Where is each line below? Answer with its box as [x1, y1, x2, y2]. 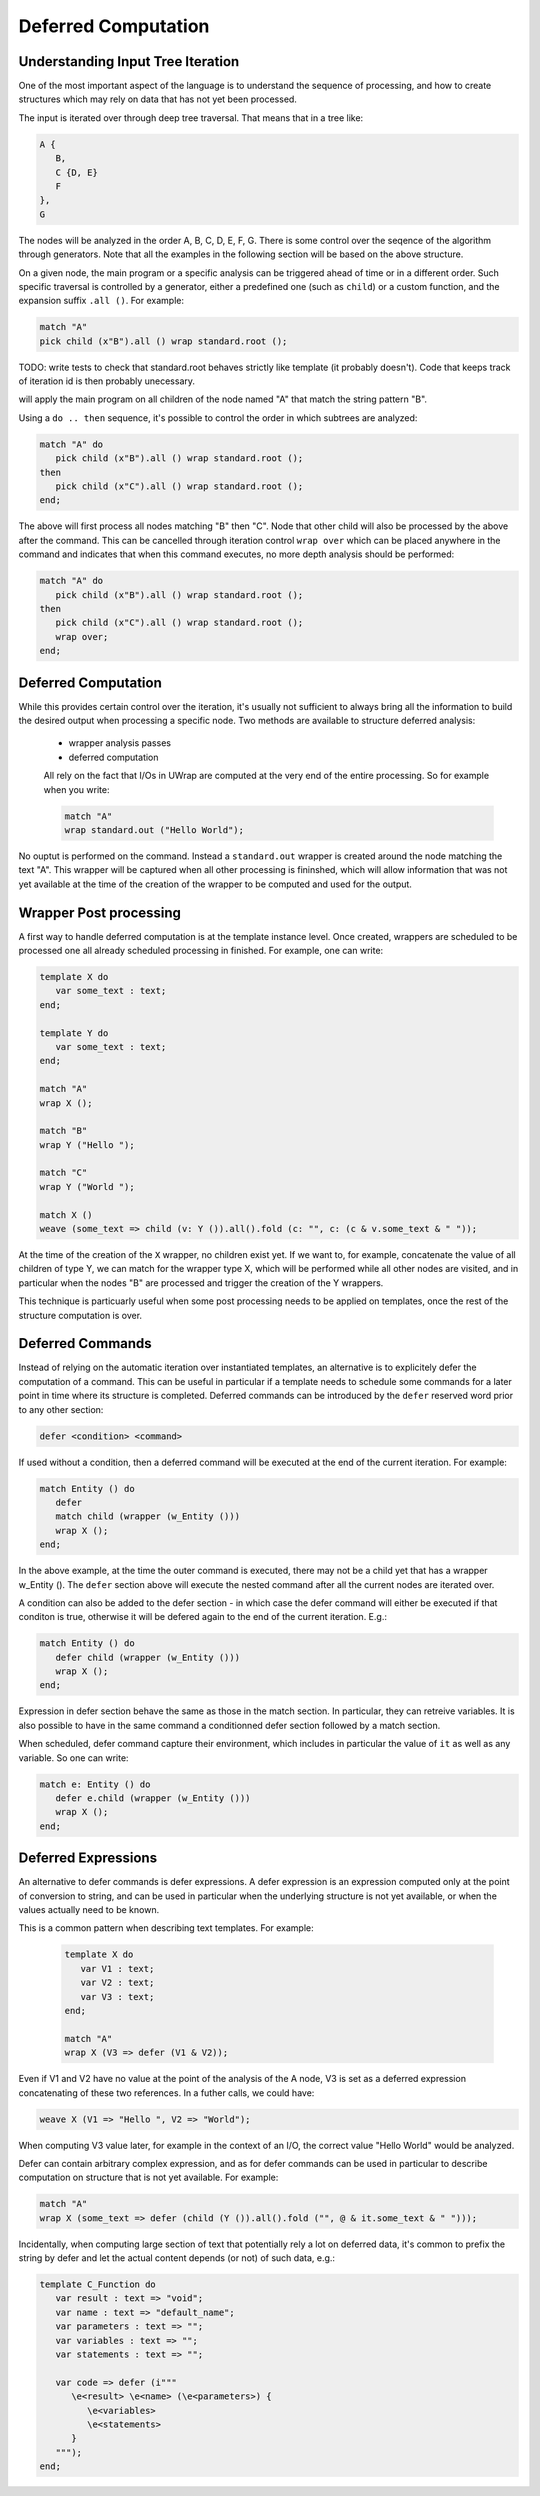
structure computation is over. [18, 1309, 143, 1321]
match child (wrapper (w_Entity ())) [55, 1511, 240, 1522]
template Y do [39, 1027, 109, 1039]
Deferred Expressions [18, 1850, 158, 1867]
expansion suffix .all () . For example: [18, 295, 185, 307]
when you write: [43, 783, 110, 795]
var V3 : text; [80, 1991, 155, 2002]
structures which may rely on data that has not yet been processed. [18, 93, 297, 105]
